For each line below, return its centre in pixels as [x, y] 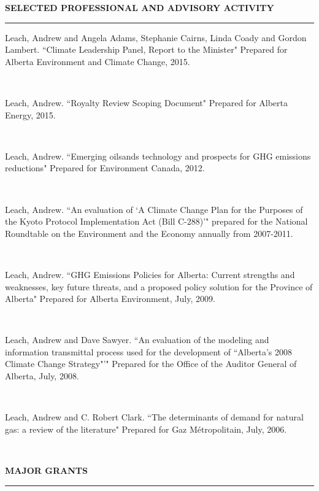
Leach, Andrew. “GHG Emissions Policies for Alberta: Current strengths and [150, 274]
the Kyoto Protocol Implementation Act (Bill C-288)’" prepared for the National [156, 221]
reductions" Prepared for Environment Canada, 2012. [105, 168]
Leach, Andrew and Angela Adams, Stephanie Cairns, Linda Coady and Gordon [156, 37]
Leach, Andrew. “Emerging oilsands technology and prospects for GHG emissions [158, 156]
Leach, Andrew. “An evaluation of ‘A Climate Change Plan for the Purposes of [154, 209]
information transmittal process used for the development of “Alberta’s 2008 [149, 351]
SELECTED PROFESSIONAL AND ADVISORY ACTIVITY [140, 7]
